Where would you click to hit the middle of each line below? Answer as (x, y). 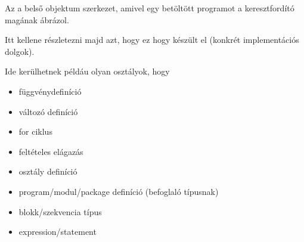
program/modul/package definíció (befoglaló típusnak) (119, 191)
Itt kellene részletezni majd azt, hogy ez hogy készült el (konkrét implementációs (152, 40)
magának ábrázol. (37, 19)
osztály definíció (48, 171)
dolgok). (20, 51)
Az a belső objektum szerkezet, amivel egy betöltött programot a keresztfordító (150, 8)
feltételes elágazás (51, 151)
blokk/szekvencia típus (60, 211)
